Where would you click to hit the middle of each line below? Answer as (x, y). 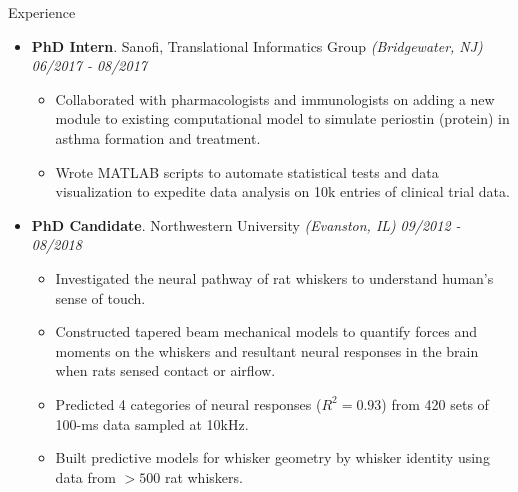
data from (85, 476)
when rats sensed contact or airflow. (165, 370)
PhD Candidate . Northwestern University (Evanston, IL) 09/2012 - (246, 224)
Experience (42, 12)
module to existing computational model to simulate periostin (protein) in (282, 118)
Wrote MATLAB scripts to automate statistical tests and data (247, 171)
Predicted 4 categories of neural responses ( (188, 403)
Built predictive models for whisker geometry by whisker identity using (272, 457)
